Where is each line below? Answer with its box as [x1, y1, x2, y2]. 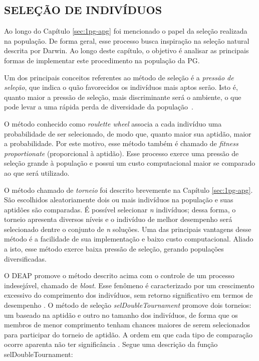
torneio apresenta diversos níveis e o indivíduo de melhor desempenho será [4, 214, 232, 224]
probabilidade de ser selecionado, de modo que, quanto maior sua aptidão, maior [4, 128, 251, 139]
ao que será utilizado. [4, 167, 70, 178]
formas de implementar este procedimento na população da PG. [4, 55, 200, 65]
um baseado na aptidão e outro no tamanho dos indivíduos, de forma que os [4, 309, 238, 320]
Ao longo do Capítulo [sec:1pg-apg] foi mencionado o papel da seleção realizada [4, 26, 247, 36]
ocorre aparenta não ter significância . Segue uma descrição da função [4, 339, 218, 349]
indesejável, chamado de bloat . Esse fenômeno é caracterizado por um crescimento [4, 280, 254, 290]
